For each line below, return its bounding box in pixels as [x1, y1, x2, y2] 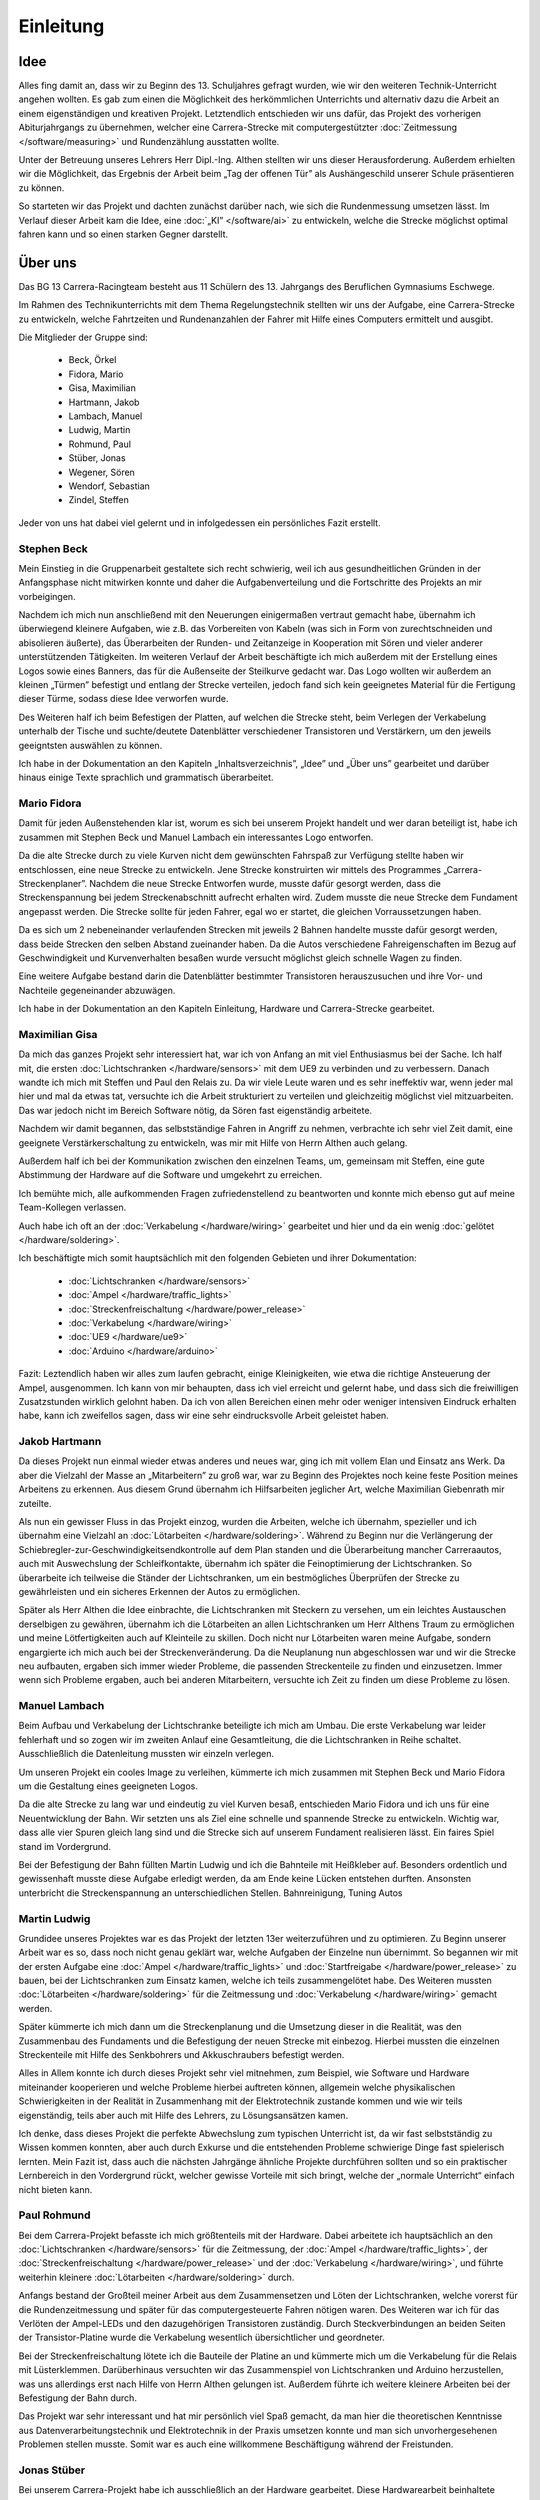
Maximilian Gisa [18, 1027, 98, 1041]
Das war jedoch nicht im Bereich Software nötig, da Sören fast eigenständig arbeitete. [18, 1104, 373, 1116]
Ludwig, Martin [68, 424, 131, 436]
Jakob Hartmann [18, 1435, 102, 1449]
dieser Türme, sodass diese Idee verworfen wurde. [18, 693, 229, 705]
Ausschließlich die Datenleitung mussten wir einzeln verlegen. [18, 1748, 275, 1760]
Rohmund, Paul [68, 438, 132, 450]
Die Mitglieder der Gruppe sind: [18, 331, 149, 344]
